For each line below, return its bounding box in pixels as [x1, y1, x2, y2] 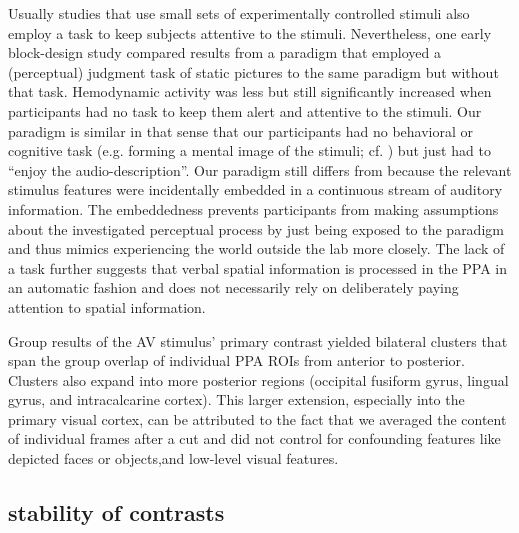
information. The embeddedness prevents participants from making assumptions [8, 198, 499, 219]
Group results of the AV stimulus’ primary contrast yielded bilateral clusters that [8, 330, 508, 351]
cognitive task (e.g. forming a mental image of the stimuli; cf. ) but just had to [8, 140, 491, 161]
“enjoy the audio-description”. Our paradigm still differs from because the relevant [8, 159, 512, 180]
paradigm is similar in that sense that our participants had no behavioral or [8, 120, 473, 141]
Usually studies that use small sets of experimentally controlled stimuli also [8, 3, 470, 23]
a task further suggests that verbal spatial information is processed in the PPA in [8, 257, 507, 278]
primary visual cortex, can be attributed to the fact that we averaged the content [8, 408, 507, 429]
